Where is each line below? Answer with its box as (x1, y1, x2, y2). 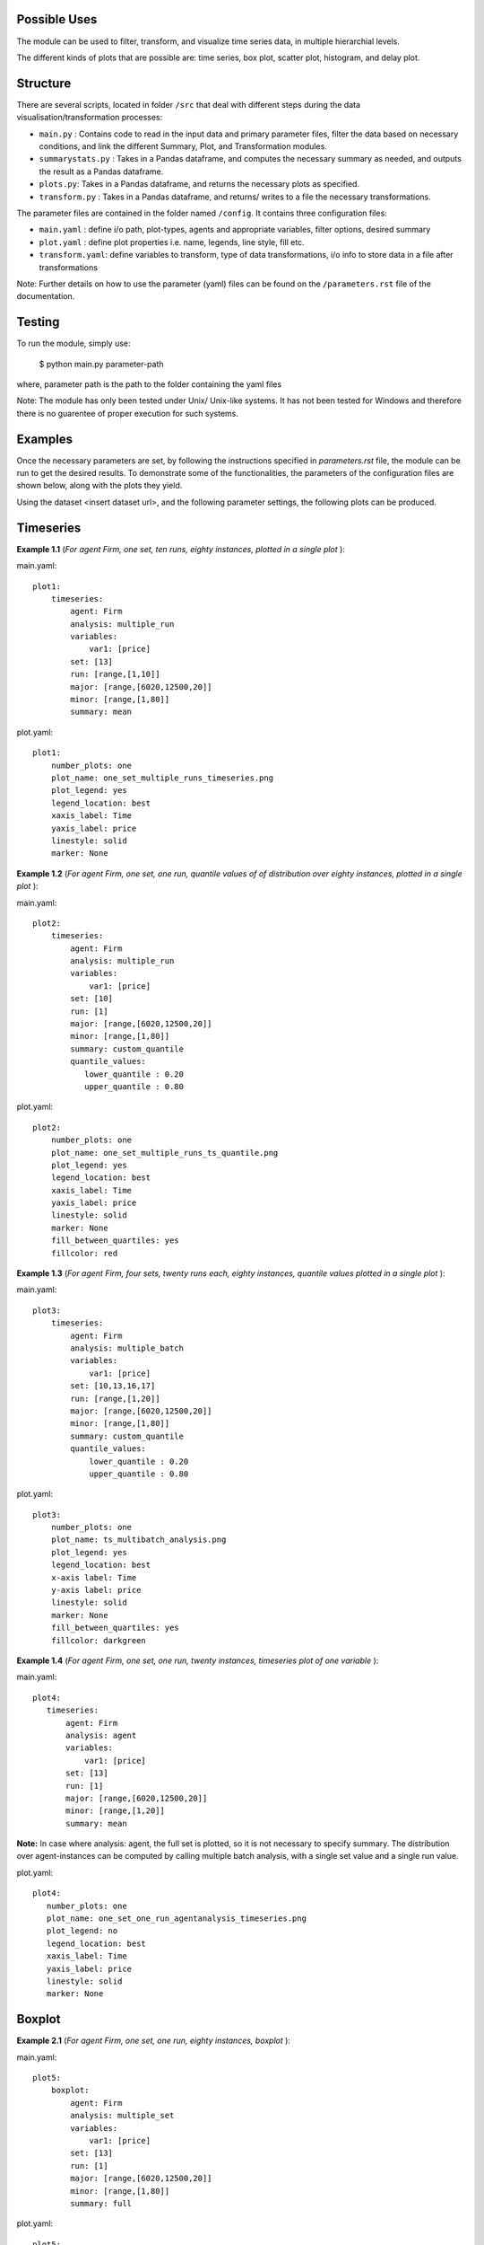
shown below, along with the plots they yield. (16, 480, 183, 491)
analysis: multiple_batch (70, 1343, 184, 1353)
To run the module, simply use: (16, 338, 131, 349)
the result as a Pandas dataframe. (39, 166, 164, 177)
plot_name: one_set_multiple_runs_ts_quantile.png (50, 1148, 279, 1158)
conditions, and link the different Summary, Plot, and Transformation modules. (39, 140, 327, 152)
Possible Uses (16, 12, 98, 27)
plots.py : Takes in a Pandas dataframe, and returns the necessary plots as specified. (39, 179, 360, 189)
